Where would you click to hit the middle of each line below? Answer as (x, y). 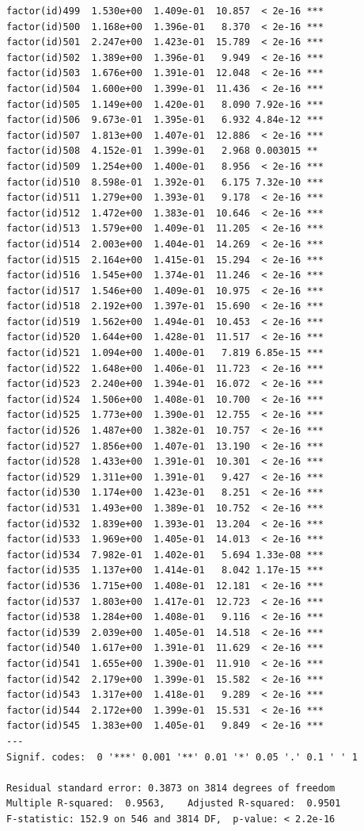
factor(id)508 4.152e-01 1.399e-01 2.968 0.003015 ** (162, 151)
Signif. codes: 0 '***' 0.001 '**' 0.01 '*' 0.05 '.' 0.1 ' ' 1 (182, 757)
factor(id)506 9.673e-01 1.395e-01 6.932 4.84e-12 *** (165, 120)
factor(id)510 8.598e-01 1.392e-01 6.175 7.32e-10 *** (165, 182)
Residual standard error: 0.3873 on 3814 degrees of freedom (171, 788)
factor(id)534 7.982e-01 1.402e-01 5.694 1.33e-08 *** (165, 555)
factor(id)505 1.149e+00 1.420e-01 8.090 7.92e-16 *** (165, 104)
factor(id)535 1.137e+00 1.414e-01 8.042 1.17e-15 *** (165, 571)
